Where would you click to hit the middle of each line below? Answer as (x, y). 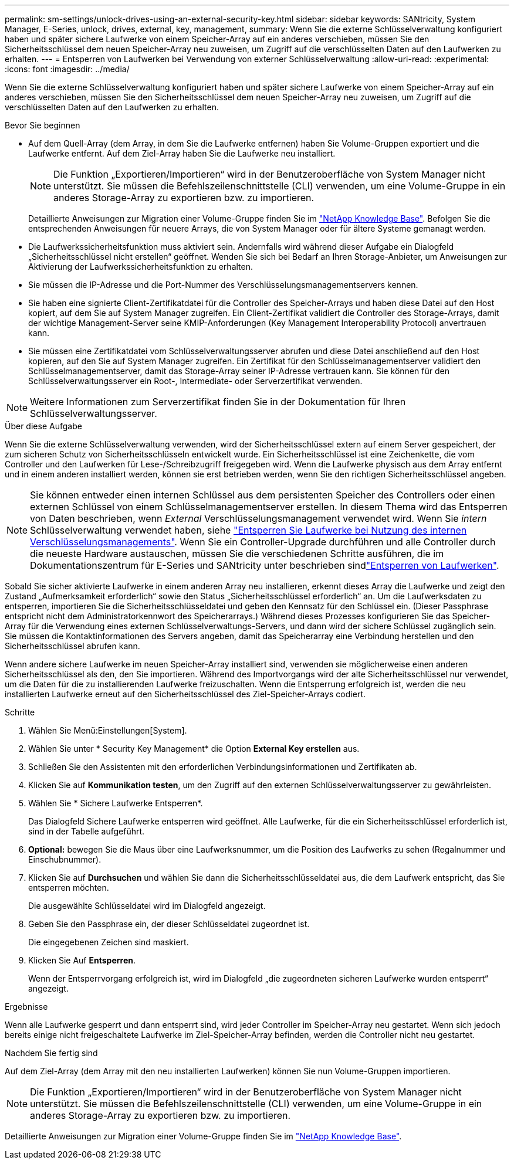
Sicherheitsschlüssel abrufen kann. (72, 646)
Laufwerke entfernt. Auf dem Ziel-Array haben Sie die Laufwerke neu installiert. (182, 153)
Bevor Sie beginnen (43, 125)
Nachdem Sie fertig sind (51, 1053)
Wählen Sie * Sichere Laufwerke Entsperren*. (116, 803)
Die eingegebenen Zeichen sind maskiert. (109, 942)
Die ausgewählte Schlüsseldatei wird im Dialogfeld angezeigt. (147, 906)
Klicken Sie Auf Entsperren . (82, 960)
